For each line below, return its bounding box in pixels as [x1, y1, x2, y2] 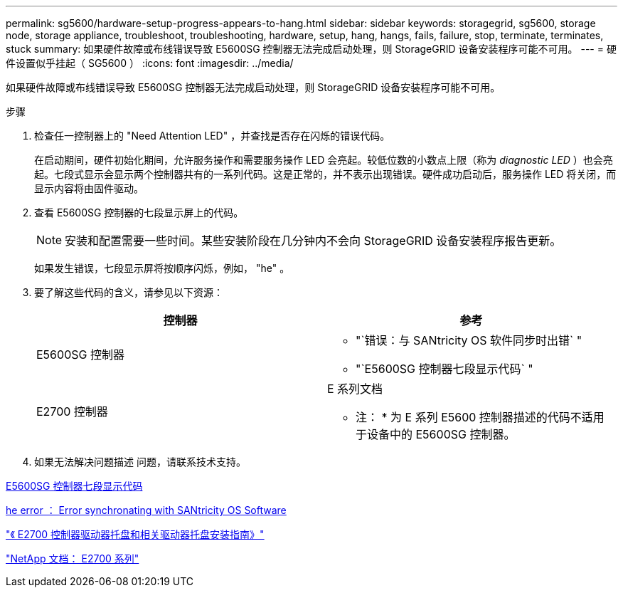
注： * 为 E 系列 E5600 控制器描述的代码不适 [356, 410, 593, 424]
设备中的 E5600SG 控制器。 [367, 427, 516, 441]
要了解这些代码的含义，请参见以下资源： [34, 286, 223, 298]
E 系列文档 [327, 382, 383, 396]
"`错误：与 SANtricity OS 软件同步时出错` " [356, 333, 582, 347]
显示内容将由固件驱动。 [34, 182, 144, 194]
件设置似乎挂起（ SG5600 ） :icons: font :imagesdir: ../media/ [6, 57, 294, 69]
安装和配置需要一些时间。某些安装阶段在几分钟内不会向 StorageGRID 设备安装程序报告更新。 [65, 233, 562, 248]
